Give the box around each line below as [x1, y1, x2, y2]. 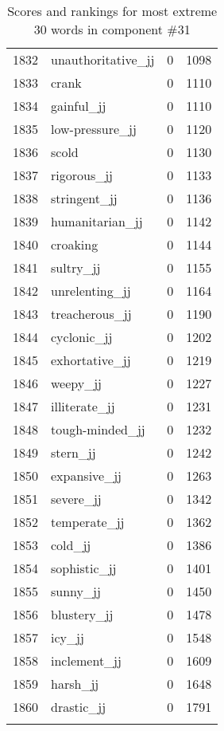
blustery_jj [51, 605, 114, 623]
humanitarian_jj [51, 212, 143, 230]
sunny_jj [51, 582, 101, 600]
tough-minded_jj [51, 420, 145, 438]
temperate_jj [51, 513, 125, 531]
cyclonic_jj [51, 328, 113, 346]
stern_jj [51, 443, 96, 462]
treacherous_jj [51, 305, 132, 323]
